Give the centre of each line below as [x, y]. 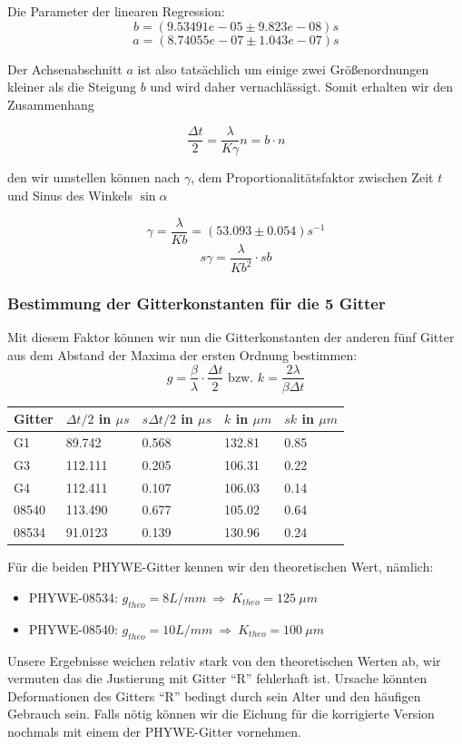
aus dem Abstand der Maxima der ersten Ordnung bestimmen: [182, 354]
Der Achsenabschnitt [65, 69]
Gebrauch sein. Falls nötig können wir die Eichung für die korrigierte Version [221, 714]
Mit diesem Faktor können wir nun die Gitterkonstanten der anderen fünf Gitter [231, 337]
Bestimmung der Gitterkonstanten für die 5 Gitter [197, 303]
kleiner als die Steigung [72, 87]
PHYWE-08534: [73, 597]
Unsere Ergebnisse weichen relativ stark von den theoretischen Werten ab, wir [224, 660]
